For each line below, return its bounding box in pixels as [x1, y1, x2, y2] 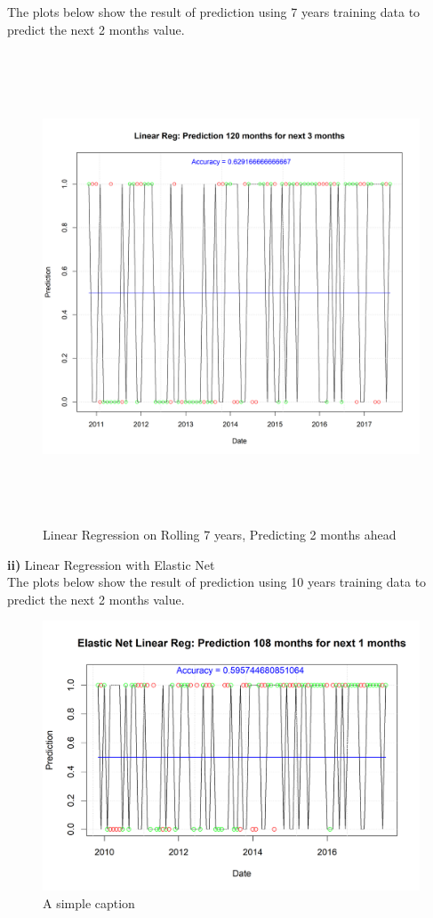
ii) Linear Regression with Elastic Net [7, 555, 215, 573]
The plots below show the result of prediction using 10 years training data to [7, 573, 427, 591]
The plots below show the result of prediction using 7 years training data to [7, 3, 421, 20]
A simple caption [43, 893, 135, 912]
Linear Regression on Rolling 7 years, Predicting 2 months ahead [43, 524, 397, 543]
